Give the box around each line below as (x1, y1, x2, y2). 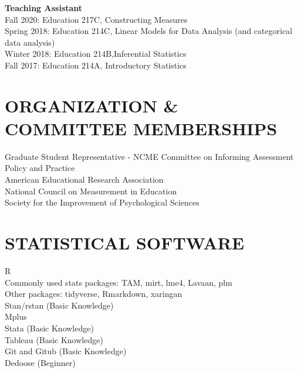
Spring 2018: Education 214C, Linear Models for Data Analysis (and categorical (5, 25, 293, 37)
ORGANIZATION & (5, 93, 178, 117)
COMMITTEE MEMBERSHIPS (5, 116, 277, 140)
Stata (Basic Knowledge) (5, 321, 94, 334)
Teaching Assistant (5, 2, 83, 13)
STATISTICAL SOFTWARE (5, 231, 245, 255)
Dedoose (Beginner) (5, 356, 76, 368)
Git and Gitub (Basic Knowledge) (5, 345, 127, 357)
